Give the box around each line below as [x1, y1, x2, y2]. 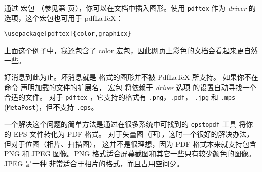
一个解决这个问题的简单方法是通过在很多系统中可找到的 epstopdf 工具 [4, 118, 237, 129]
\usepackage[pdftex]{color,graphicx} [4, 30, 131, 38]
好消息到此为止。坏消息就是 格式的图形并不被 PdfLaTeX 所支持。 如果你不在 [4, 72, 258, 82]
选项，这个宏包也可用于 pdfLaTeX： [4, 12, 123, 23]
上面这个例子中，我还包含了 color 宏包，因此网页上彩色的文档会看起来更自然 [4, 45, 258, 55]
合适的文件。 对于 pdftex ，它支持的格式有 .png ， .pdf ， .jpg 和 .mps [4, 92, 236, 102]
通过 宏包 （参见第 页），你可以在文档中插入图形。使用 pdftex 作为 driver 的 [4, 3, 256, 13]
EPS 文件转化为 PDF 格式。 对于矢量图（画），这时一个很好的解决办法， [13, 128, 254, 139]
